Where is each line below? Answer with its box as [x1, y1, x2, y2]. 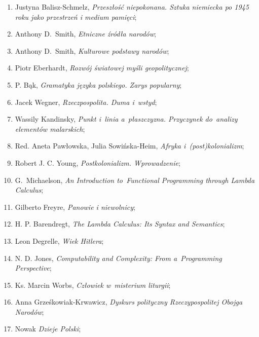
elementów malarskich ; [15, 123, 85, 134]
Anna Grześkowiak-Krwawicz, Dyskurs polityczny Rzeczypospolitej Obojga [15, 296, 243, 307]
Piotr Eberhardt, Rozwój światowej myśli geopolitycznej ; [15, 62, 189, 73]
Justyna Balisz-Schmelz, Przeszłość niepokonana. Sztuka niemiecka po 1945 [15, 2, 249, 12]
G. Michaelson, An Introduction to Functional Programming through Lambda [15, 174, 255, 185]
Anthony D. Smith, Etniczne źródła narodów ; [15, 28, 156, 39]
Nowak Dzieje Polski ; [15, 323, 81, 334]
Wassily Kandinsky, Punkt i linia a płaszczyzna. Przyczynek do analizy [15, 114, 238, 124]
